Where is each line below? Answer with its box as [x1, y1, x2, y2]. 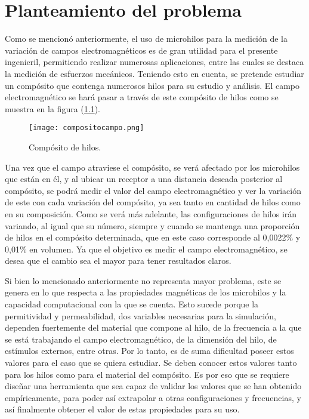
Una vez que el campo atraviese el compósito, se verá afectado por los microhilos [5, 161, 300, 173]
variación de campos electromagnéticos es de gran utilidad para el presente [5, 44, 278, 56]
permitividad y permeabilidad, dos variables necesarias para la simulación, [5, 309, 276, 322]
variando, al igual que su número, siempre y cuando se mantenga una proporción [5, 219, 300, 232]
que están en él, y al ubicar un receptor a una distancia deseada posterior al [5, 172, 283, 185]
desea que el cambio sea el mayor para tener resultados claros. [5, 254, 231, 267]
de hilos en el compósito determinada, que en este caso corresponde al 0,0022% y [5, 231, 301, 244]
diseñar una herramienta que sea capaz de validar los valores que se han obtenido [5, 380, 302, 392]
